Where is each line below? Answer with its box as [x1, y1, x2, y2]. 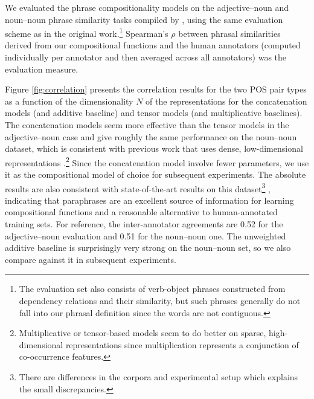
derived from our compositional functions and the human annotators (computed [5, 39, 301, 51]
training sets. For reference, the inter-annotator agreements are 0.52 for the [5, 218, 283, 230]
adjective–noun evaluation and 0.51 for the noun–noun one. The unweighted [5, 229, 286, 242]
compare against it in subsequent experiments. [5, 253, 176, 265]
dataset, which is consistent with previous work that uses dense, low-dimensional [5, 142, 303, 155]
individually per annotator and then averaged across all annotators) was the [5, 51, 287, 63]
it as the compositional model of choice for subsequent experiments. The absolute [5, 168, 306, 181]
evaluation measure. [5, 62, 78, 75]
